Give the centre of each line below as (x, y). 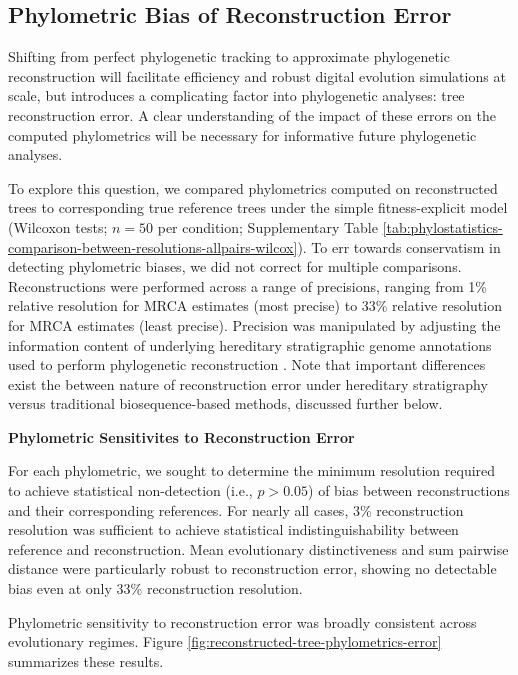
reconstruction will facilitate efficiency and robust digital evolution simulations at (257, 75)
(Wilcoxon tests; (58, 226)
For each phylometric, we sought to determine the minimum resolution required (252, 470)
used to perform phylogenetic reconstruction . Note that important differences (247, 364)
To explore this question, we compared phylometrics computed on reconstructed (253, 187)
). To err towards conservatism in (399, 246)
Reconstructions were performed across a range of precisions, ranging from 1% (247, 285)
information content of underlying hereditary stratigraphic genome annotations (250, 344)
